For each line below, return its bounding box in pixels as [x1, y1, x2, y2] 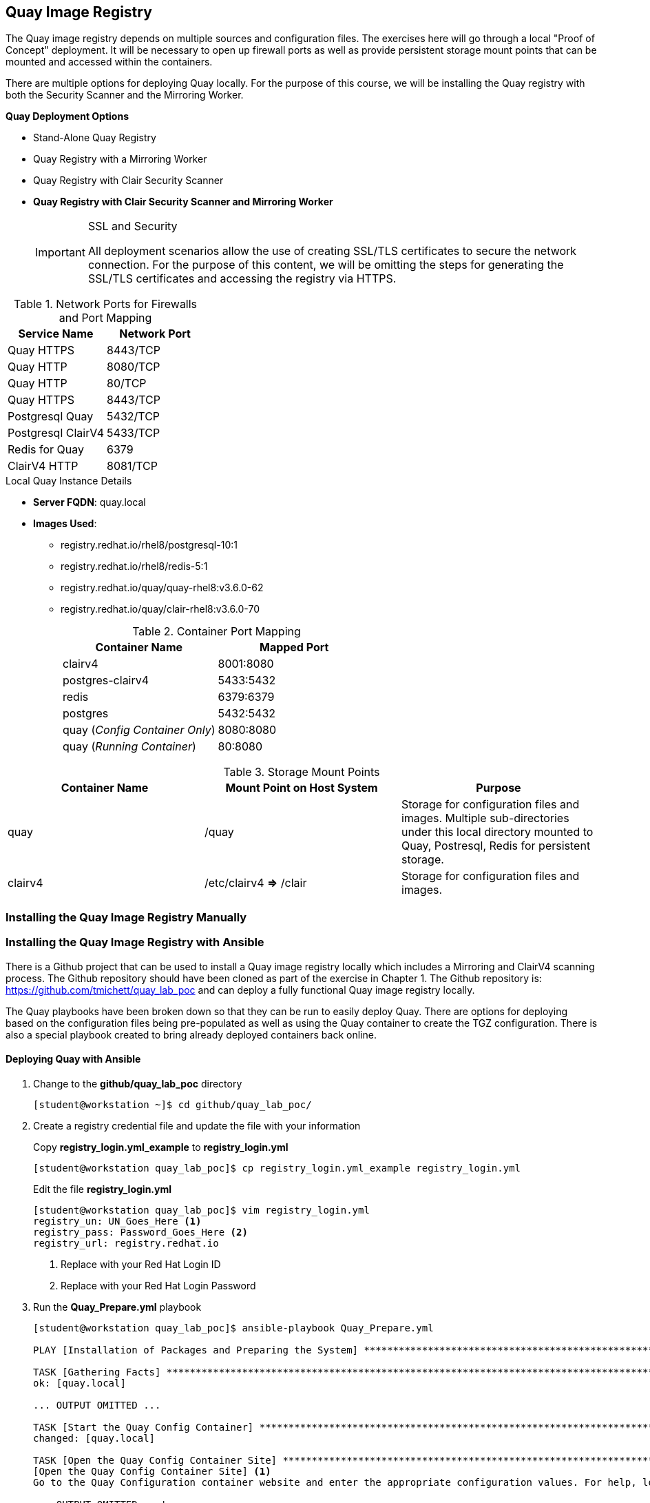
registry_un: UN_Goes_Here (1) [33, 1215, 202, 1227]
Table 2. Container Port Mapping [132, 624, 301, 639]
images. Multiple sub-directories [401, 811, 569, 826]
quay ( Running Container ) [63, 739, 196, 754]
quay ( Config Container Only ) [63, 723, 216, 737]
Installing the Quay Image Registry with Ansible [6, 935, 264, 950]
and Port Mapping [59, 311, 152, 325]
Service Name [18, 327, 94, 341]
